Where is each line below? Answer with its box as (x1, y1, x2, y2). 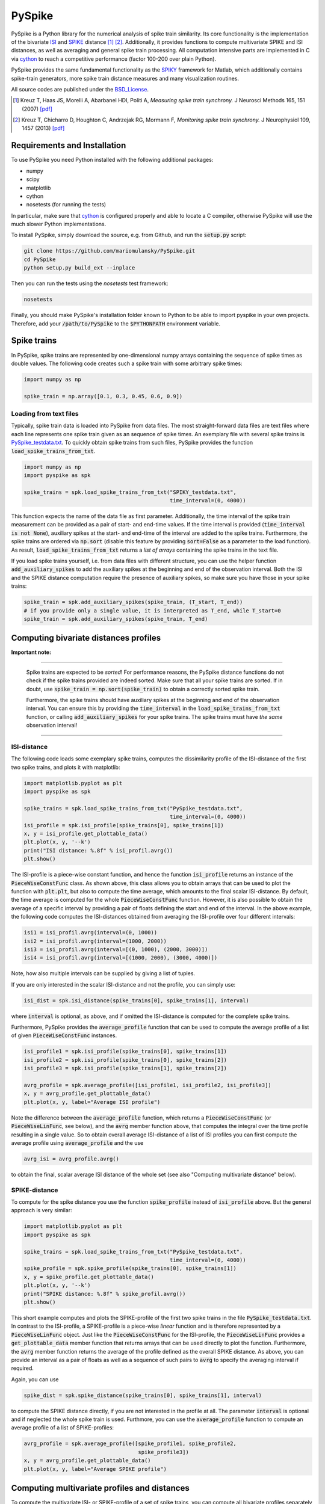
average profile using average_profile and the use (11, 1139, 144, 1146)
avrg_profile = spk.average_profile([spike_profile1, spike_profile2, (23, 1440, 237, 1447)
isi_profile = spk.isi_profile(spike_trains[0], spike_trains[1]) (23, 822, 224, 828)
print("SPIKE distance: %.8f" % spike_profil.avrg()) (23, 1290, 186, 1297)
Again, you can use (11, 1375, 59, 1383)
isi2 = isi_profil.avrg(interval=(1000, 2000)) (23, 937, 167, 945)
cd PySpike (23, 256, 56, 263)
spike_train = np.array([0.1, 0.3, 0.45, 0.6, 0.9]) (23, 393, 183, 399)
